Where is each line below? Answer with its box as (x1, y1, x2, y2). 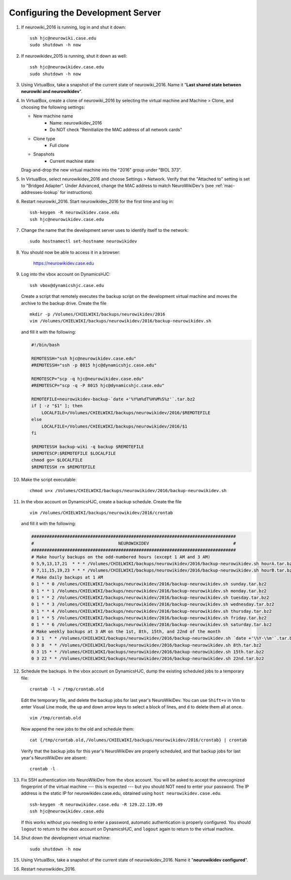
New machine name (33, 113, 73, 119)
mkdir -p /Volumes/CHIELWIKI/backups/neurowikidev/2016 (30, 312, 165, 317)
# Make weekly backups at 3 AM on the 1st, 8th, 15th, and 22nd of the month (31, 628, 221, 634)
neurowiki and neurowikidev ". (21, 89, 82, 95)
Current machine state (49, 158, 95, 164)
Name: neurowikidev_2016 (49, 120, 102, 126)
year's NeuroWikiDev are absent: (21, 754, 87, 761)
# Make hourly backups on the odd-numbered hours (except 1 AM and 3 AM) (31, 554, 210, 560)
